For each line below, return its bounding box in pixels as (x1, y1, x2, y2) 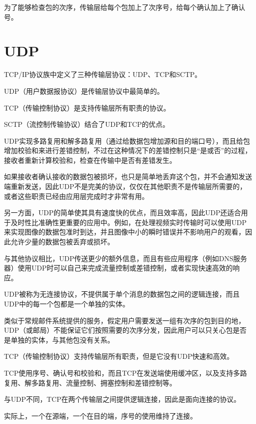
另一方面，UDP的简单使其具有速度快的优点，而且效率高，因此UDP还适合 (4, 207, 241, 218)
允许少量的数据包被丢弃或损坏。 (10, 236, 114, 247)
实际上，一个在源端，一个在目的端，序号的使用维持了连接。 (4, 410, 197, 421)
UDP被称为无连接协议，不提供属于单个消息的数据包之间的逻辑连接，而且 (4, 289, 240, 299)
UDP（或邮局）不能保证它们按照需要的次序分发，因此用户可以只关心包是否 (4, 325, 247, 335)
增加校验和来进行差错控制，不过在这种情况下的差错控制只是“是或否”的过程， (4, 145, 252, 155)
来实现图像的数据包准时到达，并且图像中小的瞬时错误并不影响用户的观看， (4, 227, 245, 237)
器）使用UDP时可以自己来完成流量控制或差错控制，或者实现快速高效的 (4, 263, 233, 273)
